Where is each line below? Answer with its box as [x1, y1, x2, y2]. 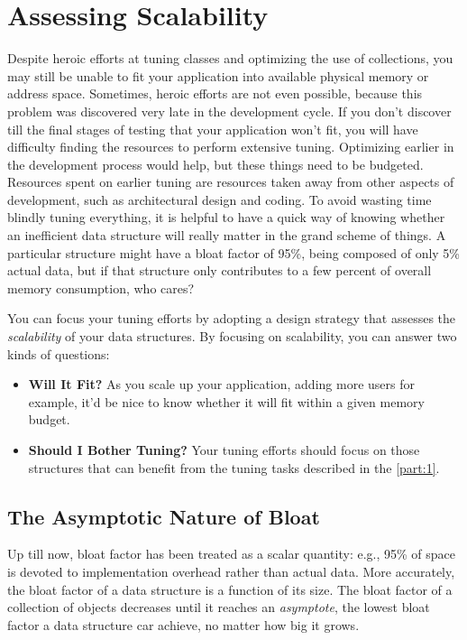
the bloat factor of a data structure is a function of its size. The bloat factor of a [7, 580, 453, 598]
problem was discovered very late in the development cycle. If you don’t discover [7, 101, 452, 120]
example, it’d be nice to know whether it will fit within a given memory [28, 392, 425, 411]
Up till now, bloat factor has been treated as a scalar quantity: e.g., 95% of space [7, 544, 456, 563]
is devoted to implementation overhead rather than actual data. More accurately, [7, 561, 455, 580]
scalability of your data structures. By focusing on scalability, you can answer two [7, 327, 457, 346]
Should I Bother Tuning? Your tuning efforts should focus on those [28, 441, 420, 459]
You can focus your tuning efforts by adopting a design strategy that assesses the [7, 309, 456, 328]
